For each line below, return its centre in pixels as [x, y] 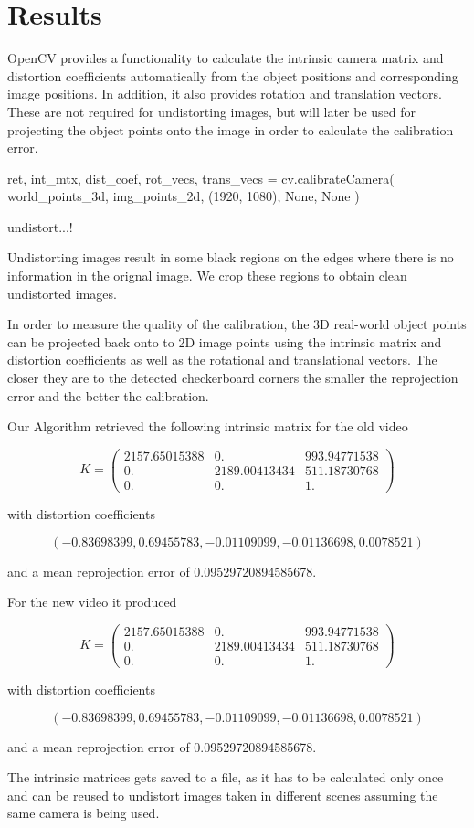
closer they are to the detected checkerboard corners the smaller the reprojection [233, 378]
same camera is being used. [84, 813]
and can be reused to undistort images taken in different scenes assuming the [223, 795]
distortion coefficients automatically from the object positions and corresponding [233, 75]
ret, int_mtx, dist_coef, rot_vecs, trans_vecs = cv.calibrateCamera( [201, 178]
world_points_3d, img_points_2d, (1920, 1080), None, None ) [184, 196]
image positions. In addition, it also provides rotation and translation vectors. [225, 94]
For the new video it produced [92, 602]
